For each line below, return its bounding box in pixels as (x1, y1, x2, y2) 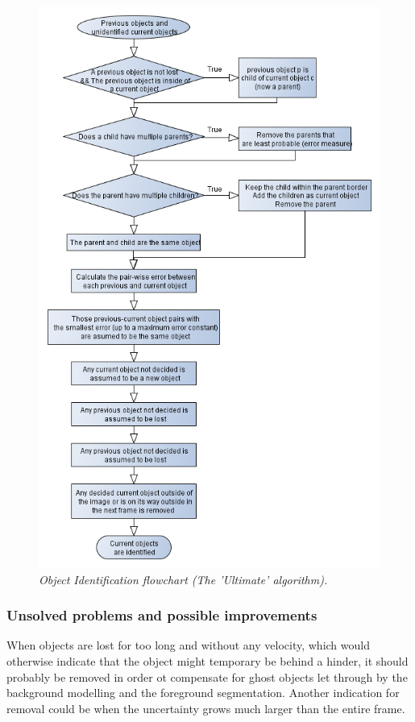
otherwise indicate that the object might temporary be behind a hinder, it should (6, 653, 409, 670)
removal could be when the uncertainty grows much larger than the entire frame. (6, 699, 405, 716)
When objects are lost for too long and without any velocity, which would (6, 637, 370, 654)
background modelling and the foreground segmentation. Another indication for (6, 684, 400, 701)
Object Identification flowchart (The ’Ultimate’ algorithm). (39, 571, 328, 587)
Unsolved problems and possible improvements (6, 605, 317, 625)
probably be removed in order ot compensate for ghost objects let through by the (6, 668, 408, 685)
